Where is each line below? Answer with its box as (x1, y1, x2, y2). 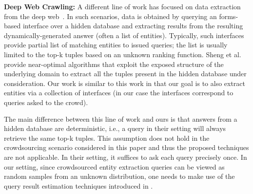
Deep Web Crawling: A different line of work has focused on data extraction (4, 1, 241, 11)
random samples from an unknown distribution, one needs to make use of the (4, 171, 235, 181)
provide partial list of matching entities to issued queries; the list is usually (4, 40, 228, 50)
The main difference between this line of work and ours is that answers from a (4, 113, 237, 124)
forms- (219, 11, 238, 21)
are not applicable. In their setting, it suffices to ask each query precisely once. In (4, 151, 247, 162)
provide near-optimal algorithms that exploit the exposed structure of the (4, 59, 224, 69)
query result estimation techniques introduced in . (4, 180, 153, 191)
